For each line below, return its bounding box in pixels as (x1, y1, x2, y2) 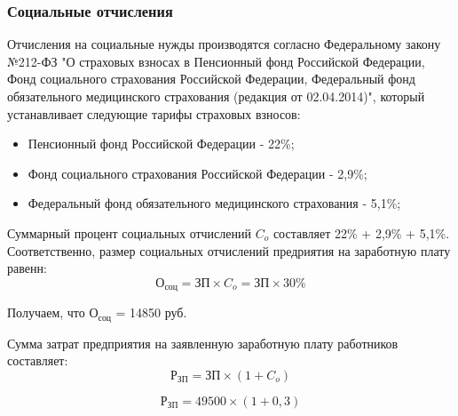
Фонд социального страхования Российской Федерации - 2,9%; (28, 164, 367, 182)
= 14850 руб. (115, 303, 187, 322)
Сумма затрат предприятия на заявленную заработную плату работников (7, 333, 399, 352)
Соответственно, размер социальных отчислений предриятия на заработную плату (7, 241, 451, 260)
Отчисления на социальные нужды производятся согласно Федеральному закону (7, 35, 441, 53)
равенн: (7, 259, 47, 277)
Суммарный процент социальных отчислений (7, 223, 251, 242)
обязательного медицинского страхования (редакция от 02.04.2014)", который (7, 87, 425, 105)
